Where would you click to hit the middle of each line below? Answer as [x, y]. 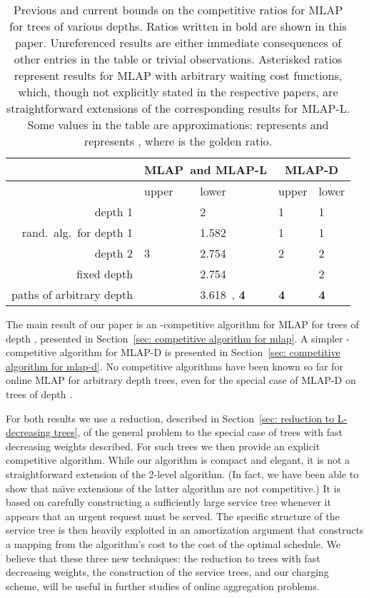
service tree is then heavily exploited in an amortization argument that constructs [185, 530]
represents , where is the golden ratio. [178, 141]
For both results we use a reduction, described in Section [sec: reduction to [170, 418]
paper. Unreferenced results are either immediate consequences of [178, 42]
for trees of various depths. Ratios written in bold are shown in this [178, 26]
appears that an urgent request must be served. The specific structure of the [173, 516]
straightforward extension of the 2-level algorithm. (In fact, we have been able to [182, 473]
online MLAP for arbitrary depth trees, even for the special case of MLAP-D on [181, 380]
